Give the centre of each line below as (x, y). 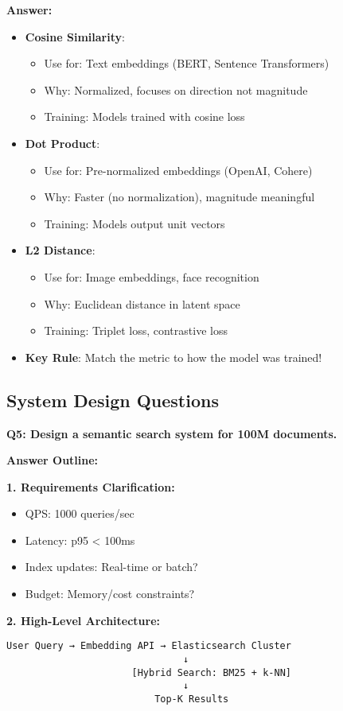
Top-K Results (192, 699)
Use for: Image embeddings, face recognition (152, 276)
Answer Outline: (53, 460)
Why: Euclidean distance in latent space (142, 303)
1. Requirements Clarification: (91, 486)
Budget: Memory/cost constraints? (110, 594)
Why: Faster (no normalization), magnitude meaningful (179, 197)
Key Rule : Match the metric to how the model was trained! (173, 357)
